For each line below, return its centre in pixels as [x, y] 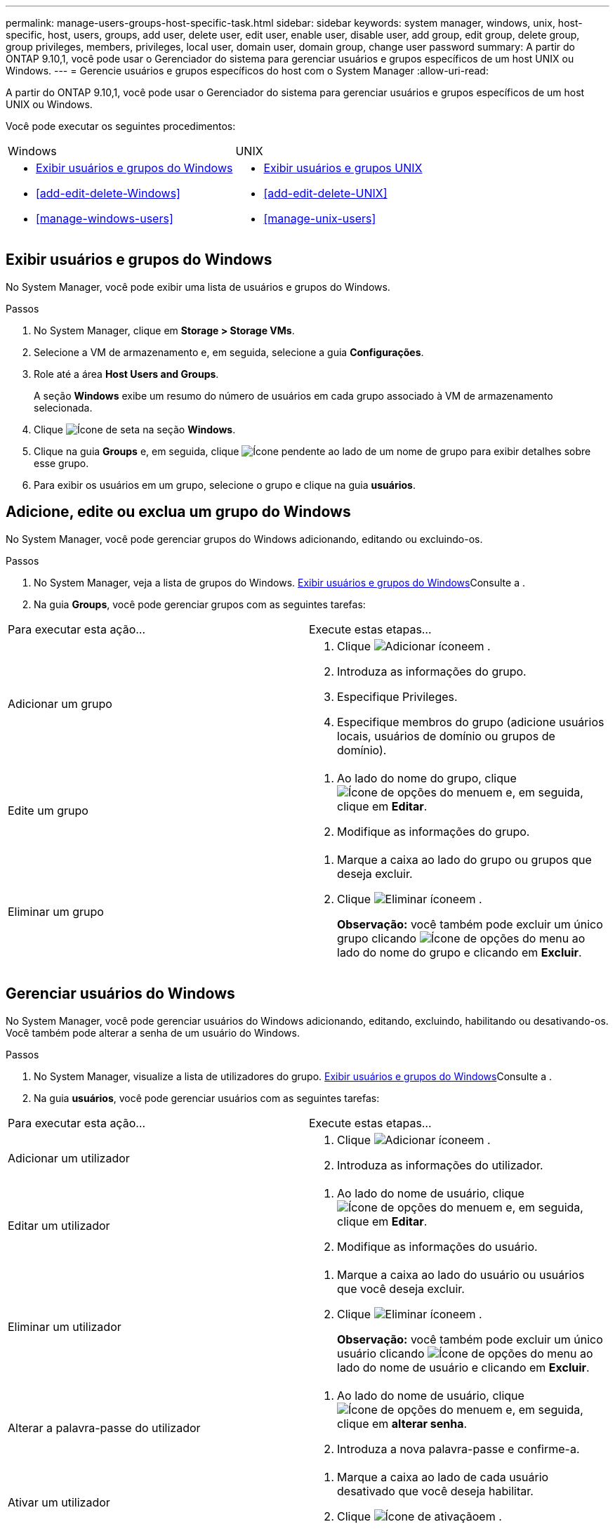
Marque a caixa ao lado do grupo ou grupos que [464, 859]
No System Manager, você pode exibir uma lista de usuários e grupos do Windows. [198, 287]
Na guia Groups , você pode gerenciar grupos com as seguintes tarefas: [200, 604]
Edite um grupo [48, 810]
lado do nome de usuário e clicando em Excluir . [463, 1367]
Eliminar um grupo [56, 911]
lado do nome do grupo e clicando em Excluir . [459, 952]
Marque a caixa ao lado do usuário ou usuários [461, 1274]
